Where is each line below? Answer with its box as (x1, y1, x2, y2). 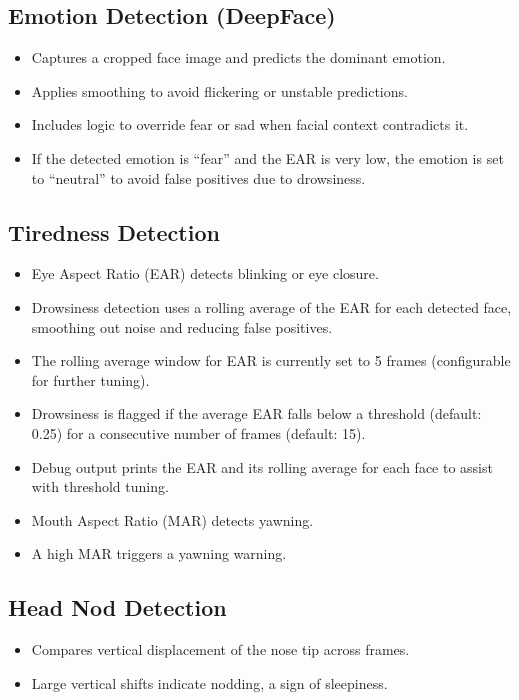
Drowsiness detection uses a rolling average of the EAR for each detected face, (31, 296, 512, 317)
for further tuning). (31, 369, 150, 390)
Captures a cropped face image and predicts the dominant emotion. (31, 47, 446, 68)
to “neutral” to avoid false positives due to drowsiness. (31, 167, 366, 188)
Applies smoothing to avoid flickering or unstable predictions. (31, 80, 408, 101)
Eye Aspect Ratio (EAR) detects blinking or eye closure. (31, 263, 379, 284)
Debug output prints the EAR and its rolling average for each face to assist (31, 456, 493, 477)
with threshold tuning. (31, 476, 169, 497)
